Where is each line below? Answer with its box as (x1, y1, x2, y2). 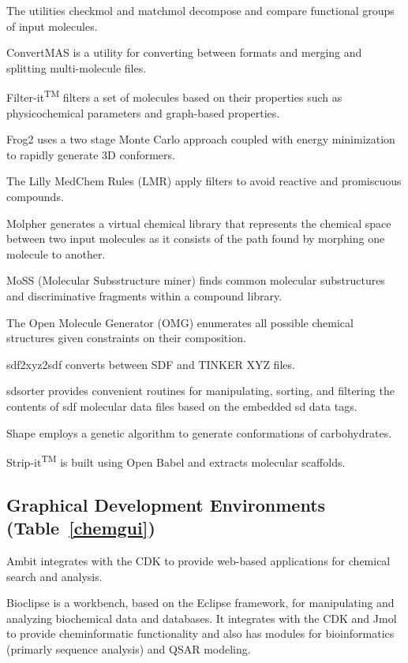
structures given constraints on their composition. (6, 330, 246, 346)
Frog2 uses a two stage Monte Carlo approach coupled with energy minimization (6, 131, 395, 147)
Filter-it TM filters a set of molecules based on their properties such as (6, 87, 342, 106)
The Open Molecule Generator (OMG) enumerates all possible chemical (6, 314, 354, 330)
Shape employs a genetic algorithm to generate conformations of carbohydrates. (6, 424, 392, 441)
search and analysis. (6, 568, 103, 584)
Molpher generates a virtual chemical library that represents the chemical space (6, 214, 391, 231)
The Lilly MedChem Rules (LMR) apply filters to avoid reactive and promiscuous (6, 173, 402, 189)
